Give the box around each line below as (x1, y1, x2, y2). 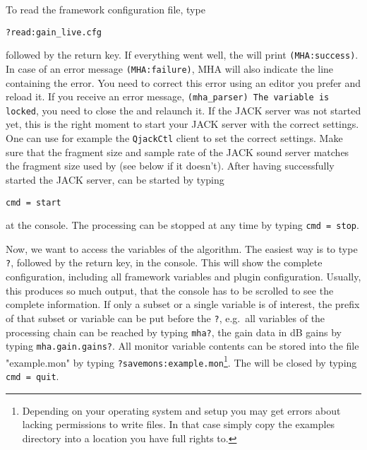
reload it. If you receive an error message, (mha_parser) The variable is (6, 89, 330, 104)
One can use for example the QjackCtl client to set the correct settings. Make (6, 131, 343, 146)
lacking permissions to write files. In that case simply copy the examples (22, 417, 335, 432)
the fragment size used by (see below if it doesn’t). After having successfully (6, 158, 335, 173)
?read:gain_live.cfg (6, 27, 102, 37)
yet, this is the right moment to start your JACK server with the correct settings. (6, 117, 359, 131)
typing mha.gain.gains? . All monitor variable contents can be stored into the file (6, 338, 359, 353)
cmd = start (6, 197, 61, 208)
